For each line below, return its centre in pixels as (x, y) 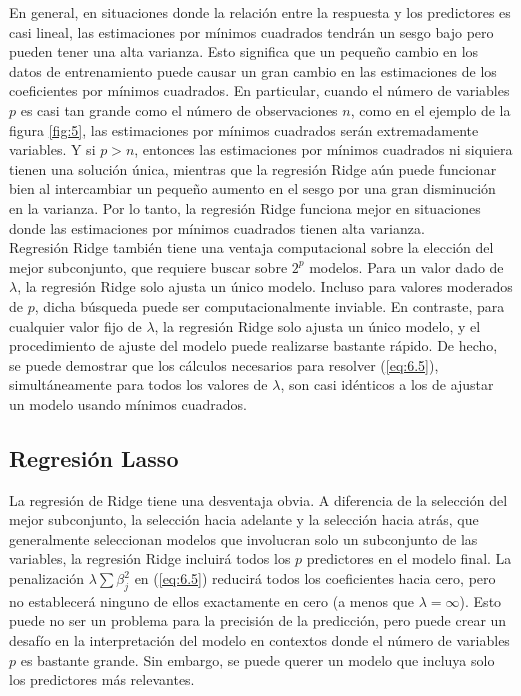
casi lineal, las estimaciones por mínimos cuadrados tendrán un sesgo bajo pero (251, 31)
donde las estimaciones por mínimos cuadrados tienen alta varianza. (217, 227)
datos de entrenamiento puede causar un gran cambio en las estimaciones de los (253, 70)
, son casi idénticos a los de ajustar (387, 384)
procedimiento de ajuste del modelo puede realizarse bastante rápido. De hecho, (253, 345)
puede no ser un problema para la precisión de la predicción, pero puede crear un (258, 620)
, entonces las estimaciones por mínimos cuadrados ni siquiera (323, 149)
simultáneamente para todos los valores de (138, 384)
